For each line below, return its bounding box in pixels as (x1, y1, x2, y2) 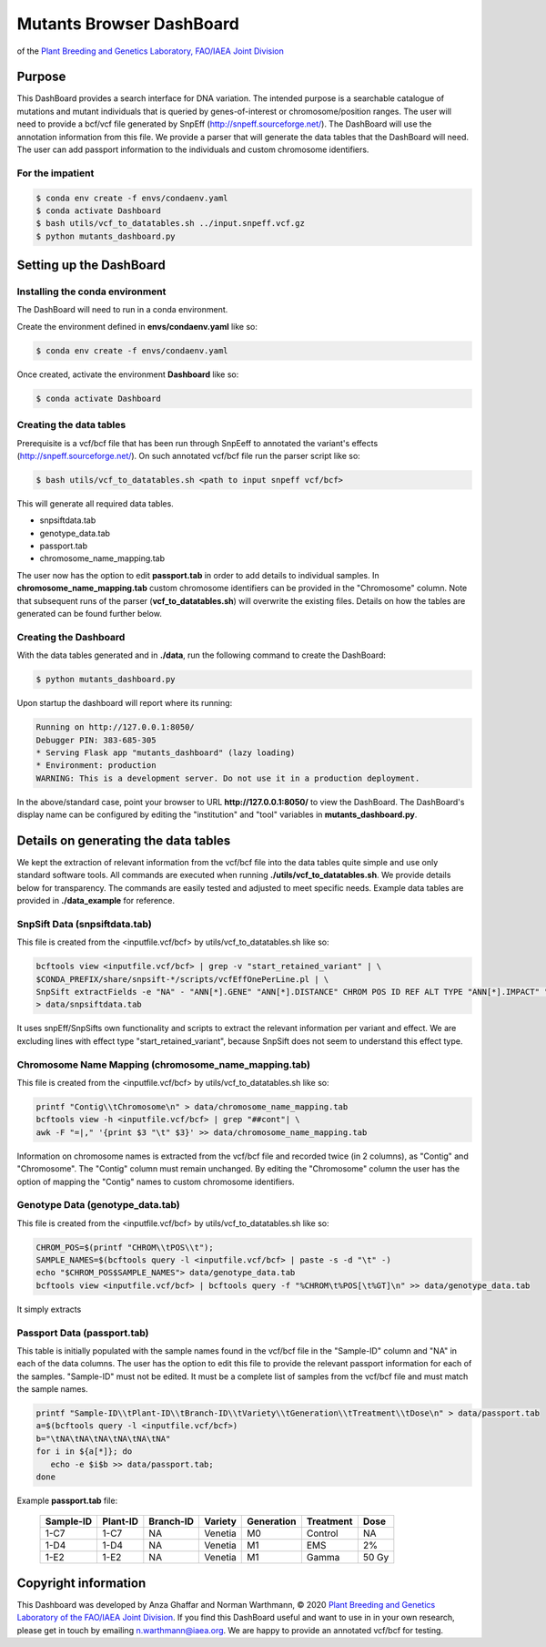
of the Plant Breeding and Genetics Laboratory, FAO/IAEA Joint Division (16, 46, 284, 56)
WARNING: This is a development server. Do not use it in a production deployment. (35, 772, 420, 783)
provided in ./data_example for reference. (16, 895, 176, 906)
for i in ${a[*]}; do (35, 1447, 133, 1457)
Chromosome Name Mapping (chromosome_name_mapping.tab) (16, 1058, 311, 1070)
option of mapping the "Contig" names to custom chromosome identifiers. (16, 1176, 295, 1187)
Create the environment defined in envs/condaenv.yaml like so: (16, 321, 258, 332)
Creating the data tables (16, 419, 126, 432)
